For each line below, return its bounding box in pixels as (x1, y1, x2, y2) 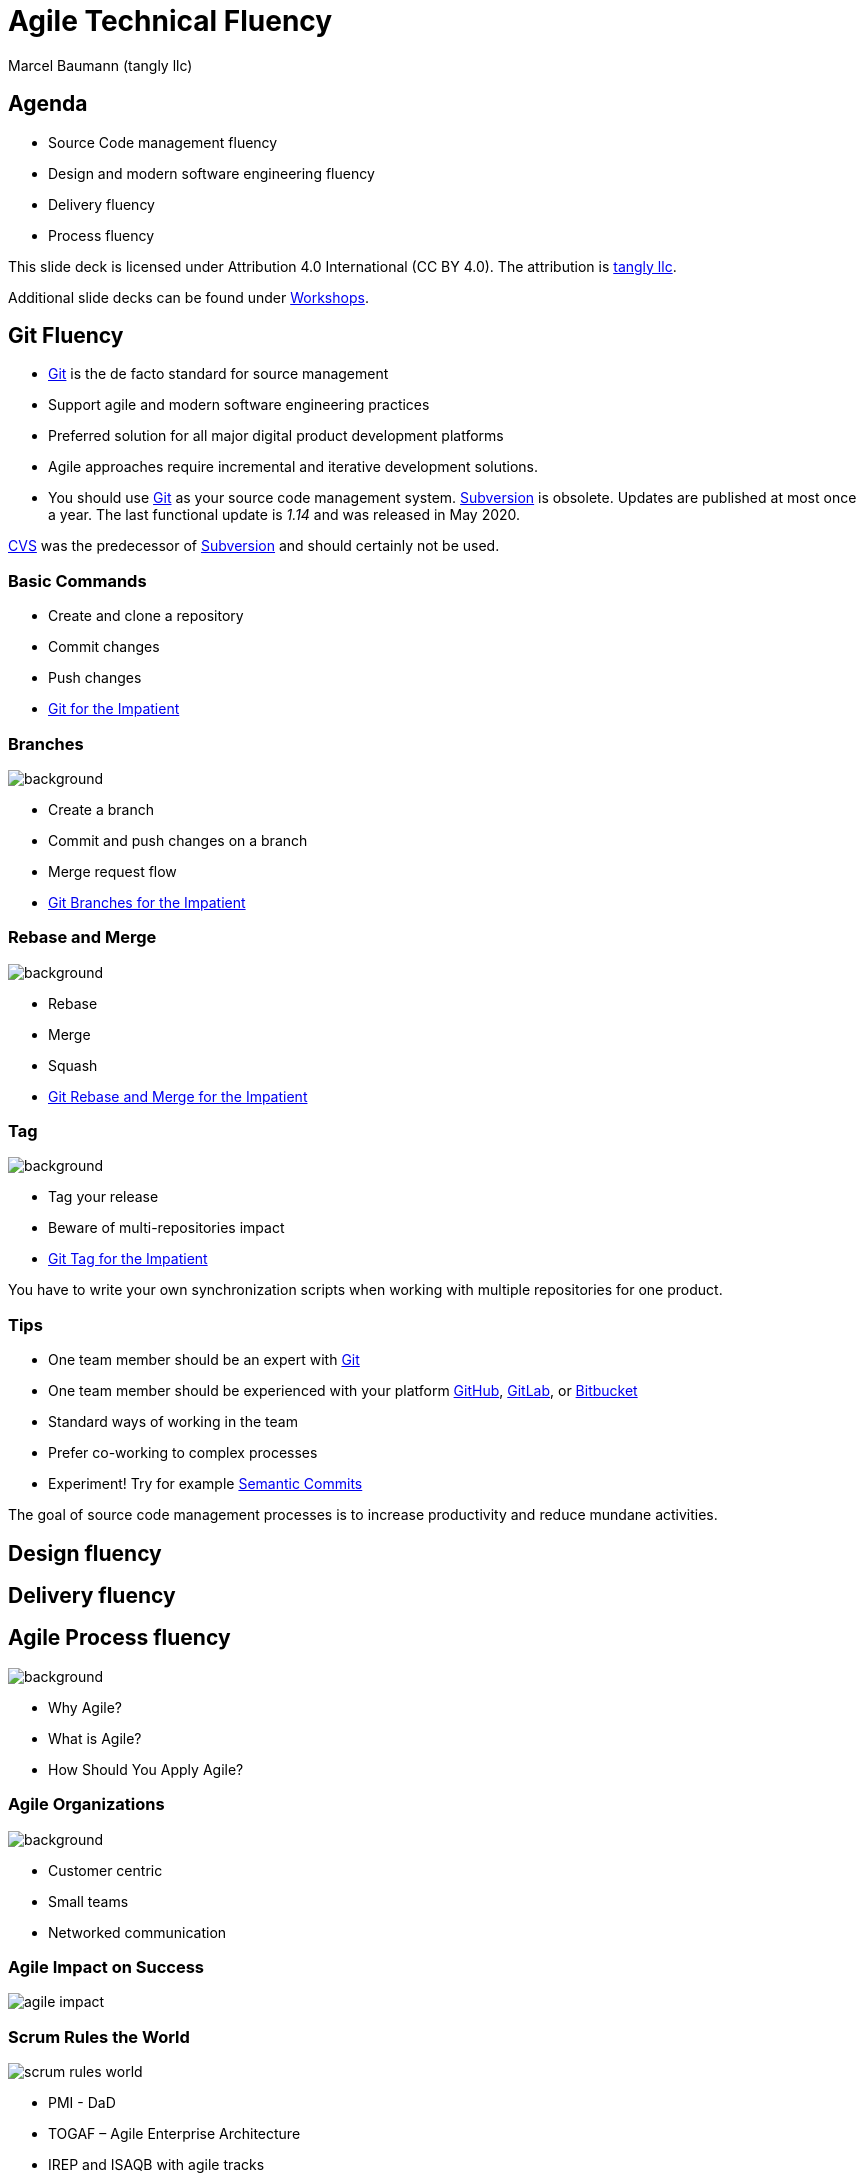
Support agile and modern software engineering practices (48, 396, 430, 414)
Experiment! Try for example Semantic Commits (48, 1475, 363, 1493)
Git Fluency (8, 323, 124, 349)
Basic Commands (8, 570, 147, 591)
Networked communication (48, 1923, 227, 1941)
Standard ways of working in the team (48, 1413, 298, 1431)
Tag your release (48, 1188, 159, 1206)
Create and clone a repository (48, 607, 244, 625)
